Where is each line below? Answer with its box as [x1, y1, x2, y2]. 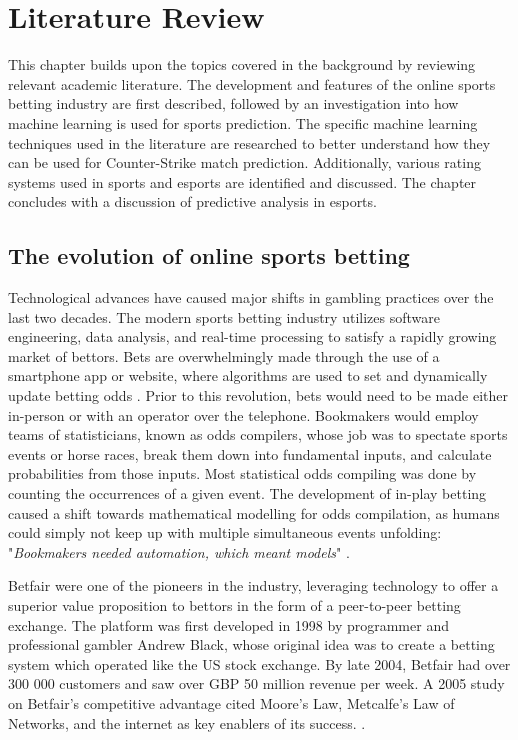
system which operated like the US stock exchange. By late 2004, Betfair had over [8, 653, 511, 674]
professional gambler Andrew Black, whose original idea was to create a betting [8, 634, 495, 655]
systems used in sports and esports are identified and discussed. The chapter [8, 171, 477, 192]
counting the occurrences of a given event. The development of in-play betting [8, 483, 487, 504]
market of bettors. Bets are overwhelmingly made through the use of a [8, 345, 440, 366]
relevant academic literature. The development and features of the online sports [8, 73, 496, 94]
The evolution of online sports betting [8, 240, 410, 271]
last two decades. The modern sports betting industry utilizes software [8, 306, 440, 327]
